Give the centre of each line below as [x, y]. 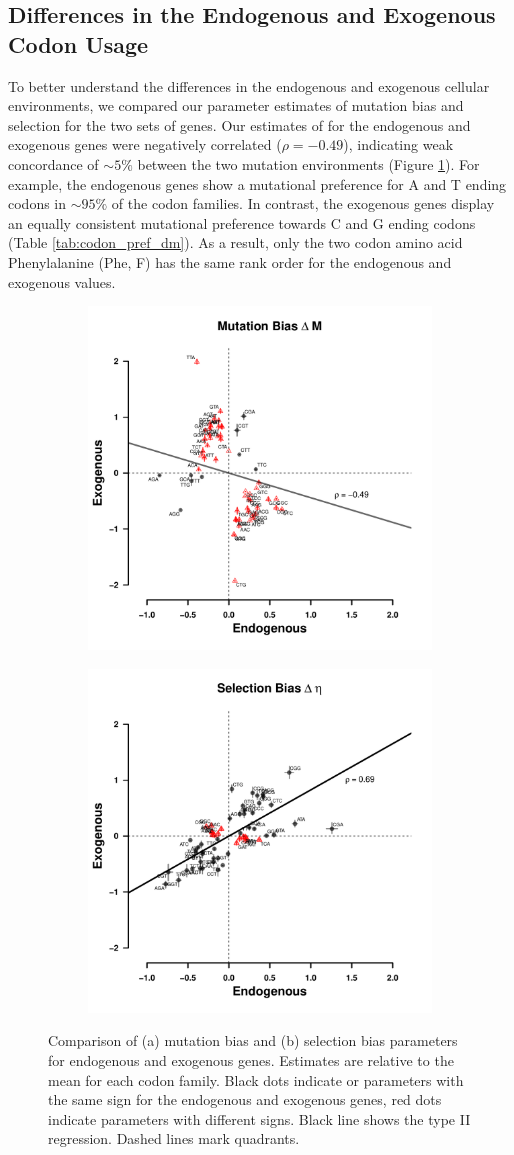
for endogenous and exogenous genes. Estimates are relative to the [251, 1059]
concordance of [53, 163]
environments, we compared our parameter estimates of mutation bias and [236, 105]
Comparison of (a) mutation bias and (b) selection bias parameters [253, 1040]
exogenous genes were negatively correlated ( [145, 144]
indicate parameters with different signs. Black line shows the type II [259, 1118]
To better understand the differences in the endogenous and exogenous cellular [249, 85]
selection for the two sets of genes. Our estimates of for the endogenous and [239, 124]
